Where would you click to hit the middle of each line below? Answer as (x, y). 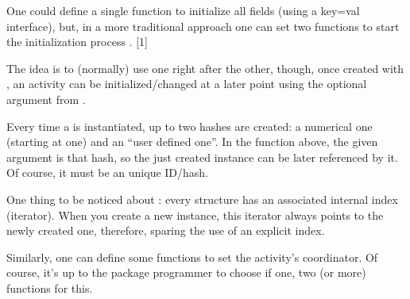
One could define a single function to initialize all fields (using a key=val (183, 10)
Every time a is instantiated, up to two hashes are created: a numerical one (190, 126)
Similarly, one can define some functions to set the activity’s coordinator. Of (192, 257)
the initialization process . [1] (77, 42)
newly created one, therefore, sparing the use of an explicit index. (166, 230)
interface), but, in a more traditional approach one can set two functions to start (203, 26)
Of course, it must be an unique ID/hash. (108, 172)
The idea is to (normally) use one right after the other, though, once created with (205, 68)
